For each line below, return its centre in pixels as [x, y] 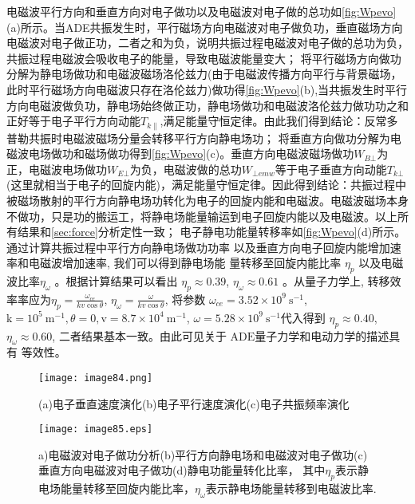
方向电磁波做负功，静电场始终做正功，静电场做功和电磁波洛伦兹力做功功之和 [207, 105]
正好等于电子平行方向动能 [73, 121]
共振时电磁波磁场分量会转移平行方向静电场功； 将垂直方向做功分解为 [209, 138]
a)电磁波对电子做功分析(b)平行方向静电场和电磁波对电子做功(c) [203, 454]
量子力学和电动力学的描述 [322, 335]
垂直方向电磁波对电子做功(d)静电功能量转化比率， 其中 [182, 470]
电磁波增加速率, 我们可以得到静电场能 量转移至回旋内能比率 [185, 263]
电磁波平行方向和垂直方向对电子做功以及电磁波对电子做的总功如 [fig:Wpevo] [202, 11]
